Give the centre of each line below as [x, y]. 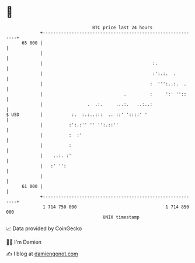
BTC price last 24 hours [123, 28]
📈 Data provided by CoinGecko [44, 228]
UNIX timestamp [121, 217]
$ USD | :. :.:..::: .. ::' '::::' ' [77, 115]
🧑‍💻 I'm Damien [24, 242]
